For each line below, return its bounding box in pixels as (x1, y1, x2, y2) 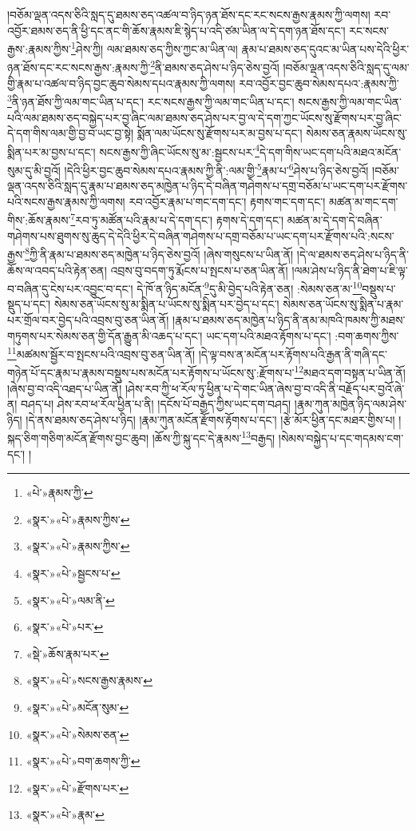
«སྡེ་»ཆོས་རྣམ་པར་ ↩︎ (26, 645, 109, 662)
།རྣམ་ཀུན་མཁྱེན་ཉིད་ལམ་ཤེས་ (294, 396, 407, 412)
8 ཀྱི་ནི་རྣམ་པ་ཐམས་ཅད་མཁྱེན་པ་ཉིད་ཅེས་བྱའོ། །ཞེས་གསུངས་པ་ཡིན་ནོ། (25, 244, 294, 262)
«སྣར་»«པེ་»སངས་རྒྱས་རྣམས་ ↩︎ (26, 672, 153, 689)
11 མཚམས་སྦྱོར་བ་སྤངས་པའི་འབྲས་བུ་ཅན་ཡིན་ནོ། (7, 344, 196, 362)
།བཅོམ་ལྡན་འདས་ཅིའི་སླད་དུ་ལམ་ (283, 59, 410, 76)
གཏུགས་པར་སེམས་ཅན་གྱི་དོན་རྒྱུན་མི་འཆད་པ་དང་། (7, 327, 203, 344)
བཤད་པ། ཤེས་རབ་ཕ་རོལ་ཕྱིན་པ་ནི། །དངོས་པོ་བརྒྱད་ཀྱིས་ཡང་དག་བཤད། (21, 396, 291, 412)
